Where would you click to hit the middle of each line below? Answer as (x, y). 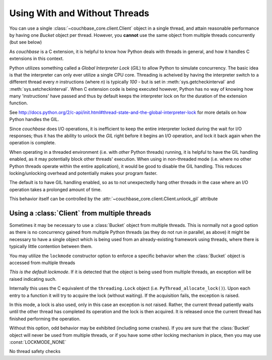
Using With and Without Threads (79, 13)
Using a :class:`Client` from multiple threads (80, 213)
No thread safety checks (35, 351)
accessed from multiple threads (42, 263)
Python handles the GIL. (34, 119)
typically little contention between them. (51, 247)
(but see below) (26, 42)
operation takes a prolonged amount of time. (55, 190)
